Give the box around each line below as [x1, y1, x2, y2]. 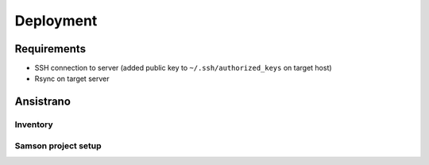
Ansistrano [14, 95, 71, 109]
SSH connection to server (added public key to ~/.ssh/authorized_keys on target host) [34, 63, 333, 73]
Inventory [14, 119, 53, 130]
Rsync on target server [34, 74, 110, 83]
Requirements [14, 42, 87, 56]
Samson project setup [14, 140, 102, 151]
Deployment [14, 12, 98, 29]
